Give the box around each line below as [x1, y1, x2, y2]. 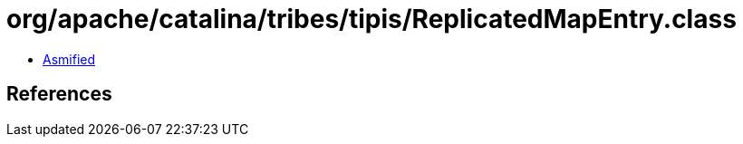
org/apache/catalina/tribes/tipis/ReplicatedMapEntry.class [6, 4, 737, 34]
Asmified [43, 51, 96, 67]
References [6, 82, 112, 106]
